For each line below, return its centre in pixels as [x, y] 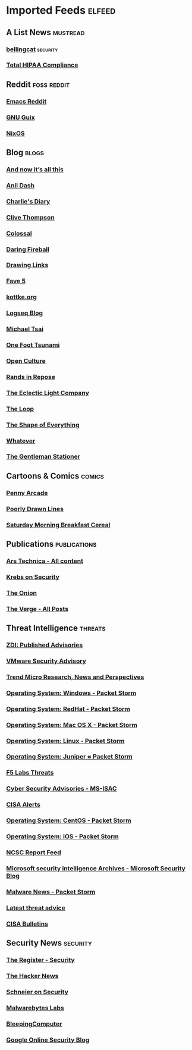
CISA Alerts [23, 805]
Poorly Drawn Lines [35, 509]
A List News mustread [45, 32]
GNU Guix [21, 117]
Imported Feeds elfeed [61, 10]
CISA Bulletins [27, 924]
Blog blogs [25, 152]
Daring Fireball [28, 249]
